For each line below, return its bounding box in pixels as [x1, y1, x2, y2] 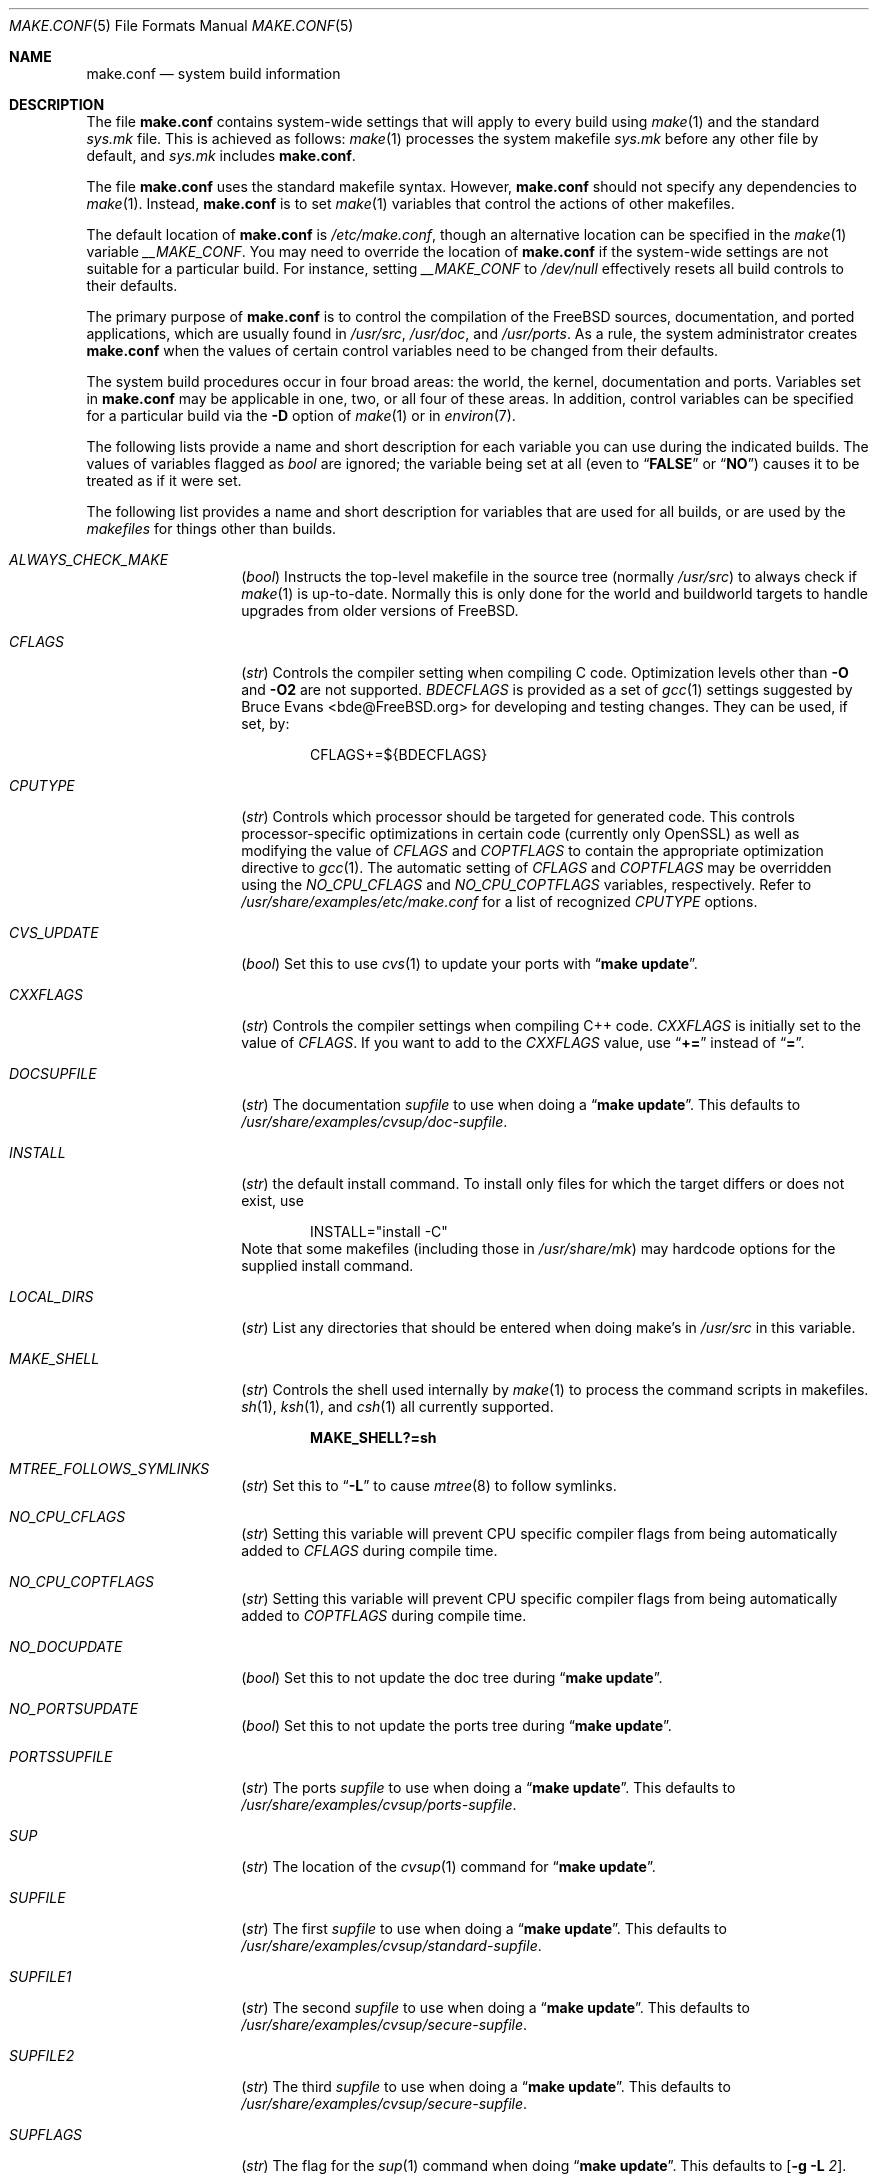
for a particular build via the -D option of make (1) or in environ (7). [86, 407, 516, 424]
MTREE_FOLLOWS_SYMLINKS [9, 1460, 210, 1477]
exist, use [241, 1192, 304, 1209]
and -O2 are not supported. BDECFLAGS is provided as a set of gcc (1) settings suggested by [241, 681, 853, 698]
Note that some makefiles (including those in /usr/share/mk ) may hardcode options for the [241, 1240, 836, 1257]
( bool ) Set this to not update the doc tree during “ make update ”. [241, 1669, 663, 1686]
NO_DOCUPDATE [9, 1638, 123, 1655]
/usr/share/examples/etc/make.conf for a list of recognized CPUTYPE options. [241, 893, 758, 910]
